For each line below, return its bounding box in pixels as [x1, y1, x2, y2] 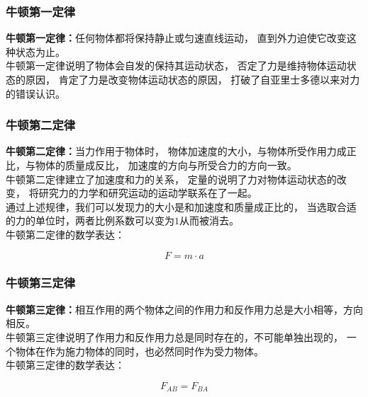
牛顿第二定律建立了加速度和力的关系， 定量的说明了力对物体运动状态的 [6, 171, 337, 186]
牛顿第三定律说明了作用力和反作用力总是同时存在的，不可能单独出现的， [6, 329, 343, 344]
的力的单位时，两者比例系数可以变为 [6, 213, 174, 228]
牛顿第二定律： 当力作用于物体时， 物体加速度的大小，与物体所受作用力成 [6, 144, 347, 159]
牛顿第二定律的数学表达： [6, 226, 125, 241]
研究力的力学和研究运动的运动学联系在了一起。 [38, 185, 257, 200]
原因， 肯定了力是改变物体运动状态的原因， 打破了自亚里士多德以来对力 [25, 72, 360, 86]
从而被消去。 [179, 213, 239, 228]
